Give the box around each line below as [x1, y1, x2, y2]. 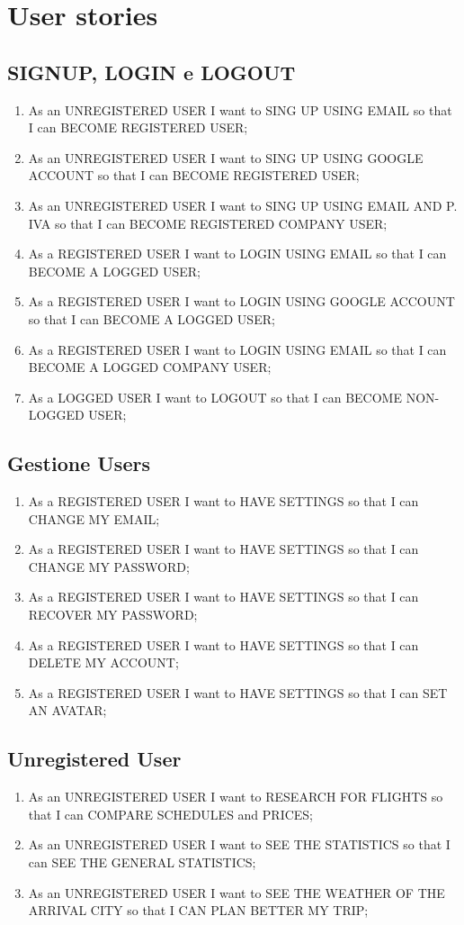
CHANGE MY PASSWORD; [28, 557, 190, 576]
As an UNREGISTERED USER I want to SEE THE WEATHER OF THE [28, 883, 445, 902]
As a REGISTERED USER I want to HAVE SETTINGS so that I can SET [28, 683, 448, 702]
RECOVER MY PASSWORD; [28, 605, 198, 624]
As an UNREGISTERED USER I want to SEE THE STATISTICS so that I [28, 835, 451, 854]
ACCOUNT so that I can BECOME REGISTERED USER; [28, 166, 360, 185]
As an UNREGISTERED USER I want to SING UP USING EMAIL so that [28, 100, 452, 119]
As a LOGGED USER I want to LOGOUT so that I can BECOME [28, 387, 402, 406]
